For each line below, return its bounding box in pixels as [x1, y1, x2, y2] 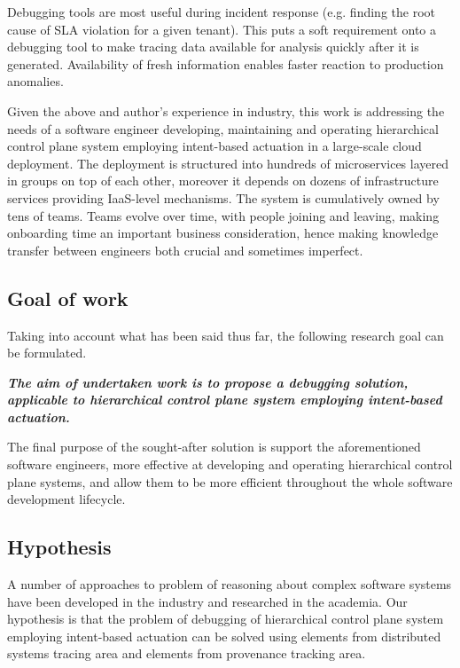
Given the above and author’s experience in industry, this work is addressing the [7, 101, 445, 120]
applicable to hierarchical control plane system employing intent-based [7, 390, 442, 409]
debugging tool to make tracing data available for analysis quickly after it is [7, 37, 419, 56]
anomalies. [7, 72, 64, 90]
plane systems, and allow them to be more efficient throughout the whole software [7, 472, 453, 491]
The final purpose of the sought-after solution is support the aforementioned [7, 437, 421, 456]
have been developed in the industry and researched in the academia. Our [7, 592, 408, 610]
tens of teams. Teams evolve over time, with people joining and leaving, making [7, 206, 440, 224]
